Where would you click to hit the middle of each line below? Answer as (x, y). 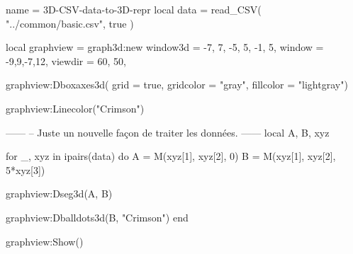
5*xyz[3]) (26, 169)
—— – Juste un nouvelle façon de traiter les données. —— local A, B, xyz (168, 132)
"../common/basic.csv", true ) (70, 23)
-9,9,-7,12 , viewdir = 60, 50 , (66, 60)
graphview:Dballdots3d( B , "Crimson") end (97, 217)
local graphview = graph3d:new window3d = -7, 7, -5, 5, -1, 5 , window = (165, 47)
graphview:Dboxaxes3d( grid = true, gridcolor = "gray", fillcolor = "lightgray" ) (177, 85)
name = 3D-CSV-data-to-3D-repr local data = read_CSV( (134, 9)
